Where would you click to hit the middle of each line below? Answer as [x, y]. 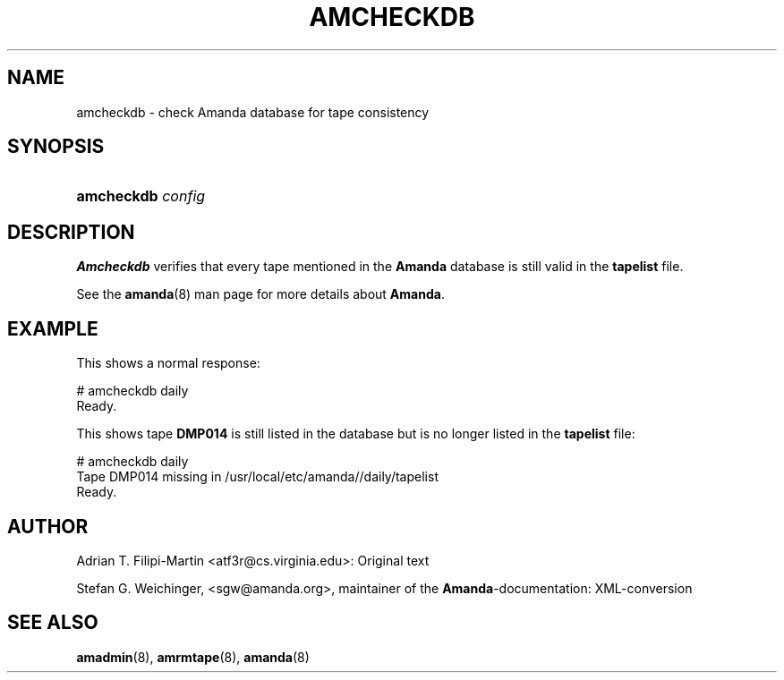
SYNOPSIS [56, 147]
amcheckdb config [141, 196]
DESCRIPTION [71, 232]
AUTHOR [48, 526]
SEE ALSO [53, 623]
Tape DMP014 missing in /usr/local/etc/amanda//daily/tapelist [257, 477]
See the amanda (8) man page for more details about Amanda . [260, 294]
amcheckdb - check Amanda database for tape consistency [253, 112]
